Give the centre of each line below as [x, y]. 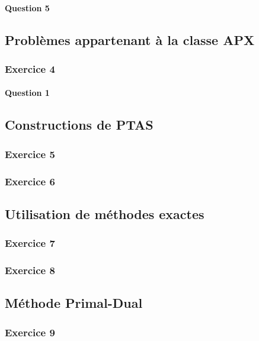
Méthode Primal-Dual [74, 303]
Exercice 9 [30, 332]
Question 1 [27, 93]
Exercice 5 [30, 154]
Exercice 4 [30, 68]
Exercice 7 [30, 243]
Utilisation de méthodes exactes [105, 213]
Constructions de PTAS [79, 125]
